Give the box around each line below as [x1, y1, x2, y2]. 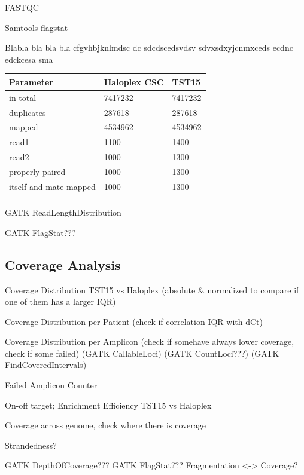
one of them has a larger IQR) [5, 295, 116, 308]
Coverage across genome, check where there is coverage [5, 419, 206, 431]
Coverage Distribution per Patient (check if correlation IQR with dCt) [5, 315, 263, 327]
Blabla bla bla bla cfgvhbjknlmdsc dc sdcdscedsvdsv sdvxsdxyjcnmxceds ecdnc [5, 41, 293, 54]
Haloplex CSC [104, 75, 164, 88]
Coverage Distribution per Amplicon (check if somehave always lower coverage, [5, 335, 294, 348]
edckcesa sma [5, 53, 53, 65]
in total [9, 91, 37, 103]
